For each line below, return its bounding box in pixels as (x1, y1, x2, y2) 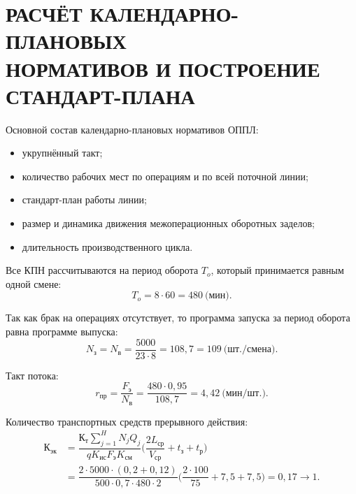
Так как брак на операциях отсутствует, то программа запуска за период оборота (6, 310, 350, 325)
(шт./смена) (223, 344, 276, 355)
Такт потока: (6, 368, 59, 382)
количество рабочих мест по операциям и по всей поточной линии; (22, 168, 308, 183)
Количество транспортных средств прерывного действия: (6, 414, 248, 428)
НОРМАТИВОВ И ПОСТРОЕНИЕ (6, 54, 320, 82)
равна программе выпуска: (6, 324, 118, 339)
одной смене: (6, 276, 62, 291)
